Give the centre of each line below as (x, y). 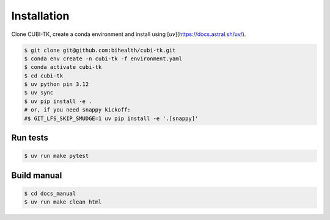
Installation (40, 16)
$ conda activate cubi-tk (63, 67)
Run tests (30, 138)
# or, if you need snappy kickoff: (77, 110)
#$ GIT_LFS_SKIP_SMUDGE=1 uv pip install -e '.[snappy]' (111, 118)
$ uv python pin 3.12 (57, 84)
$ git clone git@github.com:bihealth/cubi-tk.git (100, 50)
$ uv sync (39, 93)
